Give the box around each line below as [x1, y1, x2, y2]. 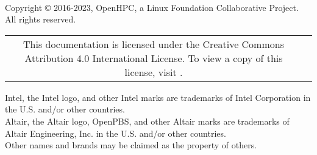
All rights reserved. [5, 13, 76, 26]
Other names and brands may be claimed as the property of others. [5, 139, 257, 151]
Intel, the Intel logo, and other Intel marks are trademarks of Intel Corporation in [5, 91, 311, 103]
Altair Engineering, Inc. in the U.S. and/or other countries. [5, 126, 226, 139]
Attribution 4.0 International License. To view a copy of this [24, 50, 283, 65]
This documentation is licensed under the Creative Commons [23, 36, 284, 51]
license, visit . [124, 64, 183, 79]
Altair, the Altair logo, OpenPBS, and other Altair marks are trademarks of [5, 114, 290, 127]
